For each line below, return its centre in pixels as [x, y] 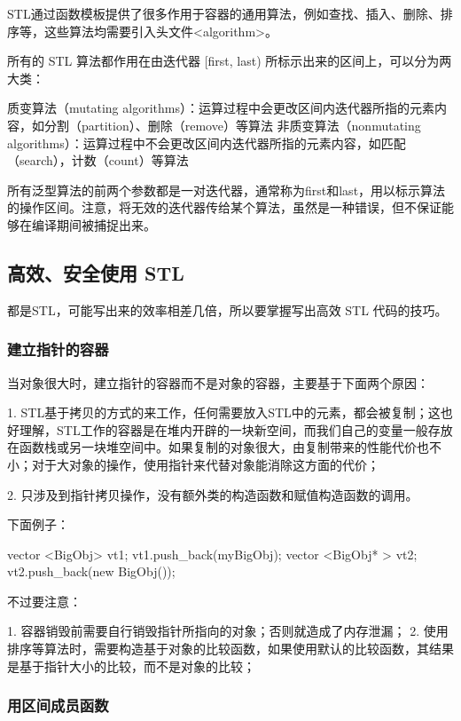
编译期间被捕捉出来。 [94, 224]
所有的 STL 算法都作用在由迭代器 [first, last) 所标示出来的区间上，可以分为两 [230, 61]
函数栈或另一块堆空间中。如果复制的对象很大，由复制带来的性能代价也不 [230, 447]
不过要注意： [44, 601]
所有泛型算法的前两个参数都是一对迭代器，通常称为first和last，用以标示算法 [227, 190]
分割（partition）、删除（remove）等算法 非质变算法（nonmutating [232, 125]
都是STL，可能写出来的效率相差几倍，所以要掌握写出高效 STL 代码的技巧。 [227, 309]
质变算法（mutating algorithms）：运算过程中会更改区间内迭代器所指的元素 [221, 108]
